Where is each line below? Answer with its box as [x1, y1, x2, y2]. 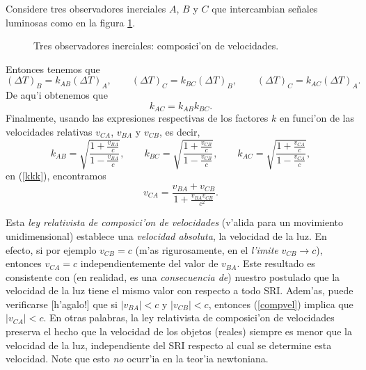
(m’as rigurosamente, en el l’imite [135, 242, 278, 257]
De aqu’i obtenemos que [6, 88, 108, 102]
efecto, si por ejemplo [6, 242, 97, 257]
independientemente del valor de [80, 256, 218, 271]
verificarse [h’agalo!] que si [6, 296, 118, 311]
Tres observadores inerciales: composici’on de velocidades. [33, 38, 279, 53]
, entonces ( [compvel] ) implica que [208, 296, 353, 311]
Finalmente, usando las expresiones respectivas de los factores [6, 111, 269, 125]
